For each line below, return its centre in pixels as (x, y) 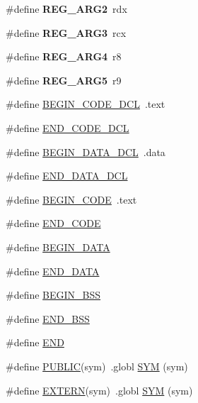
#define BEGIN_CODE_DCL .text (86, 104)
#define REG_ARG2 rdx (66, 9)
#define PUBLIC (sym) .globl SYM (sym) (97, 366)
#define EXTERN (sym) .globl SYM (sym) (99, 390)
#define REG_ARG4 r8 (64, 56)
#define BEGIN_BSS (53, 295)
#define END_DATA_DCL (67, 176)
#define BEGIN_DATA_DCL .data (86, 151)
